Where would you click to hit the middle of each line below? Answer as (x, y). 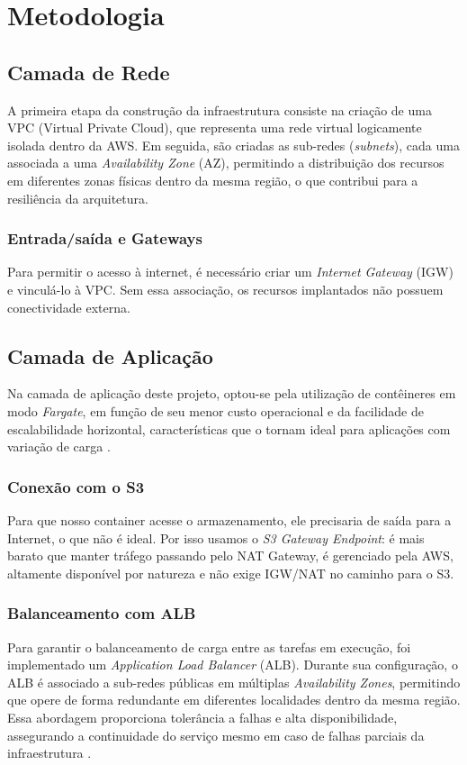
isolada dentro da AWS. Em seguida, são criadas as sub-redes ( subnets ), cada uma (233, 145)
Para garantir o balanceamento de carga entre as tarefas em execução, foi (209, 647)
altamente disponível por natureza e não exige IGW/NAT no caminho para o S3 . (231, 573)
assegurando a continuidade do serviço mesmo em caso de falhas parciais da (216, 735)
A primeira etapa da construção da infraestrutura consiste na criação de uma (220, 109)
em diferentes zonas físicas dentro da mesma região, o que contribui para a (213, 180)
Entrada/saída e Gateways (105, 238)
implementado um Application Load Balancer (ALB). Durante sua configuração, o (233, 665)
